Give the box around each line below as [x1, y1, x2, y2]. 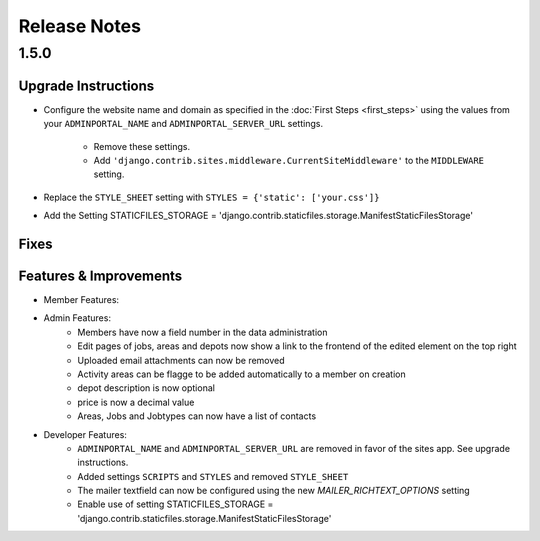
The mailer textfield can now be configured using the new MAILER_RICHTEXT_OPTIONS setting [77, 485, 470, 497]
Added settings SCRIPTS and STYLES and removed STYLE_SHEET [77, 470, 349, 482]
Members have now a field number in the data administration [77, 326, 328, 338]
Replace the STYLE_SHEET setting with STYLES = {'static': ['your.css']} [43, 191, 380, 203]
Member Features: [43, 293, 120, 305]
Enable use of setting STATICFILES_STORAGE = [77, 498, 274, 510]
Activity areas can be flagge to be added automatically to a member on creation [77, 368, 407, 380]
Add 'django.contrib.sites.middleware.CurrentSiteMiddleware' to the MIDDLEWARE [93, 154, 485, 166]
